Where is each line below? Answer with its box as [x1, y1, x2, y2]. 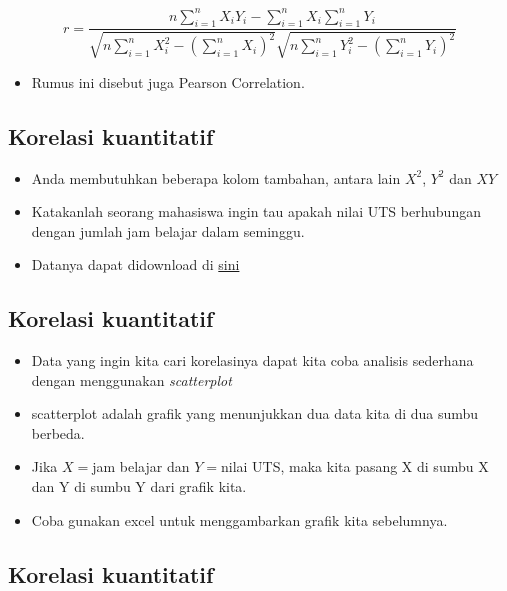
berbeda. [31, 422, 85, 443]
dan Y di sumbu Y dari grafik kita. [31, 476, 247, 497]
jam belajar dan [92, 456, 190, 477]
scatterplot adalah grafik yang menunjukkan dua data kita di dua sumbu [31, 403, 479, 424]
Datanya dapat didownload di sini [31, 254, 240, 275]
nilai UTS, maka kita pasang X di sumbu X [220, 456, 489, 477]
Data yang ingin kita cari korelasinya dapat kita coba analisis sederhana [31, 350, 474, 371]
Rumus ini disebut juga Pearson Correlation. [31, 71, 305, 92]
